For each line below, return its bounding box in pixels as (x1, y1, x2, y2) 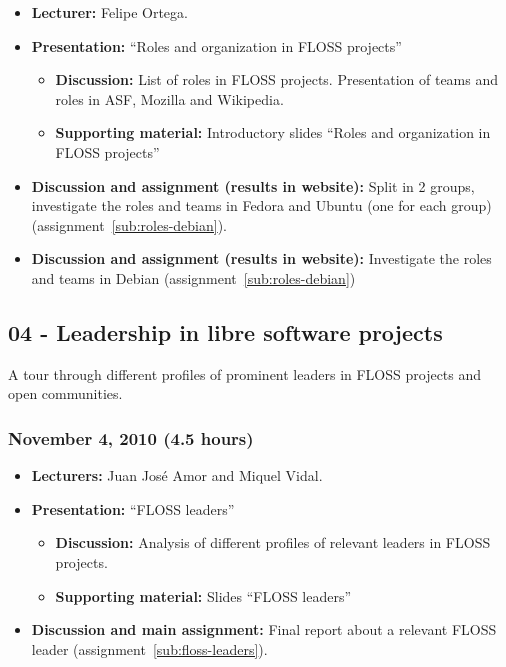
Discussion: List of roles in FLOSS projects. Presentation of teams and (55, 69, 499, 90)
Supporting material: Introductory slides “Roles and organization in (55, 122, 491, 143)
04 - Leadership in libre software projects (8, 316, 443, 347)
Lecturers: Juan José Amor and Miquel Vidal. (31, 465, 323, 486)
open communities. (8, 383, 123, 404)
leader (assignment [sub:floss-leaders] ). (31, 638, 268, 659)
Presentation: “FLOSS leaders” (31, 498, 235, 519)
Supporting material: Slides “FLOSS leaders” (55, 585, 352, 606)
